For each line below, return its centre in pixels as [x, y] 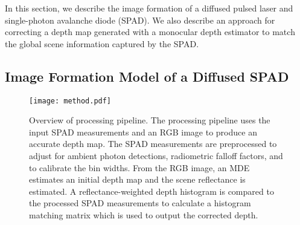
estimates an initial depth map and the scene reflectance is [137, 179]
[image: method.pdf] [70, 101]
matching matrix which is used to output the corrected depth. [144, 214]
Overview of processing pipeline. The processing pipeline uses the [150, 120]
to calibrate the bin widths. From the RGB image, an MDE [139, 167]
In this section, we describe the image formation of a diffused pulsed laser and [149, 8]
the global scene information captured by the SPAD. [102, 43]
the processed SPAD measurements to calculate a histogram [140, 203]
